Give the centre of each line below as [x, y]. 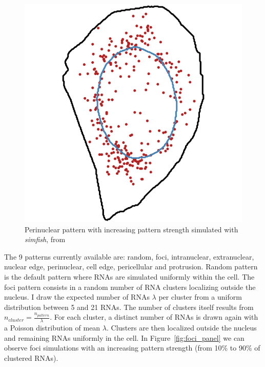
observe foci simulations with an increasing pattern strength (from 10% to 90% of [132, 348]
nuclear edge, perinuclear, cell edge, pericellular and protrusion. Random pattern [131, 267]
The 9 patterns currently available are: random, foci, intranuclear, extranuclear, [129, 256]
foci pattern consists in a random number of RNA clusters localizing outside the [130, 287]
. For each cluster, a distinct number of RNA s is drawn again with [154, 317]
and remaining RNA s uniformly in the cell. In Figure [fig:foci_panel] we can [124, 337]
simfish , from [45, 239]
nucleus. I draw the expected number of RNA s [77, 297]
